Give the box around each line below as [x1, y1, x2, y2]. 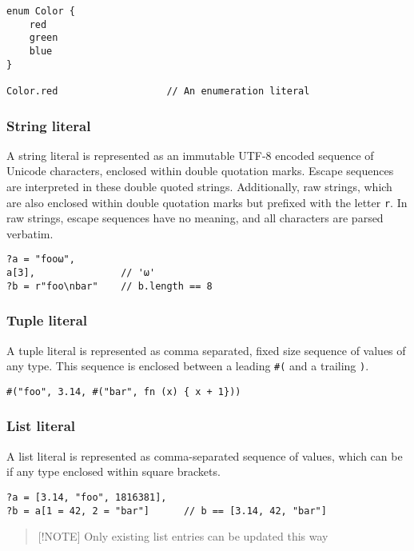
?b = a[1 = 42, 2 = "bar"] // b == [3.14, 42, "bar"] [6, 505, 327, 517]
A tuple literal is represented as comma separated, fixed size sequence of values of [6, 341, 406, 358]
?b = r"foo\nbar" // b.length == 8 [6, 280, 213, 292]
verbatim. [6, 225, 54, 242]
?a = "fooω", [6, 254, 75, 266]
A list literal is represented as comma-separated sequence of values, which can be [6, 447, 403, 464]
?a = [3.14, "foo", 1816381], [6, 491, 167, 503]
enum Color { [6, 6, 75, 17]
